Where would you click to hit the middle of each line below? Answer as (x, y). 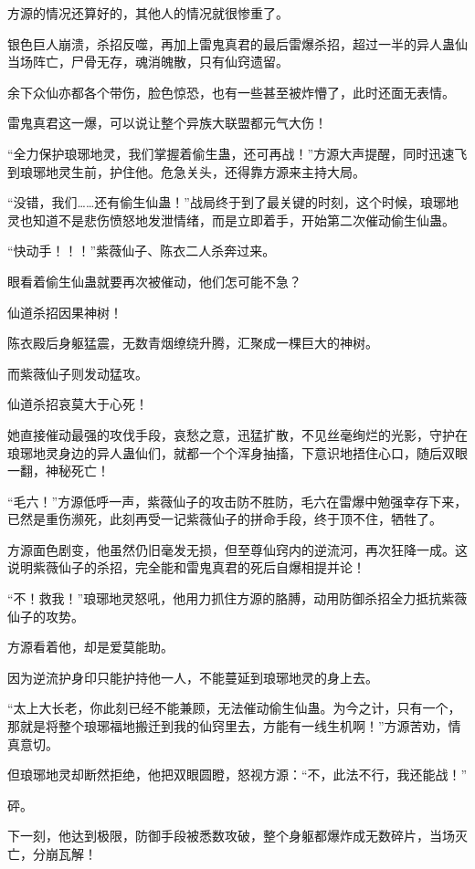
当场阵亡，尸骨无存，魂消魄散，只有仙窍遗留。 (148, 62)
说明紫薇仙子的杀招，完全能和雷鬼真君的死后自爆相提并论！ (186, 567)
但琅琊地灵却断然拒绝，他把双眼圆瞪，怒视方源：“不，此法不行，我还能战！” (237, 775)
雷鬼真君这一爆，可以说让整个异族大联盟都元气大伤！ (167, 123)
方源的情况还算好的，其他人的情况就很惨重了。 (148, 13)
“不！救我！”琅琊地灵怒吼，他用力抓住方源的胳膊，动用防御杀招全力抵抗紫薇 (237, 598)
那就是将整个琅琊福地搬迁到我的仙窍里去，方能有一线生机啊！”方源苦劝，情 (234, 726)
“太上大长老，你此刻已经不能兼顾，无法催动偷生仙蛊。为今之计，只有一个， (234, 708)
